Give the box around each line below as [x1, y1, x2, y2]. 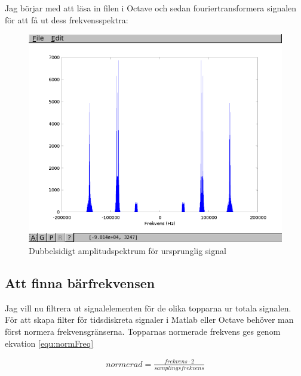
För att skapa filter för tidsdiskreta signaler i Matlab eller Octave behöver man [5, 313, 294, 326]
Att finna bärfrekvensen [5, 274, 155, 292]
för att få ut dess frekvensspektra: [5, 13, 128, 26]
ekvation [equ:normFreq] [5, 337, 94, 349]
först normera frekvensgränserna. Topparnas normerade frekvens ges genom [5, 325, 281, 338]
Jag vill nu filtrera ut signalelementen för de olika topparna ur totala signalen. [5, 301, 291, 314]
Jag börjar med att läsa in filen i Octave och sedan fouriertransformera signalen [5, 2, 297, 14]
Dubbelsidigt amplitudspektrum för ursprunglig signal [29, 244, 226, 257]
